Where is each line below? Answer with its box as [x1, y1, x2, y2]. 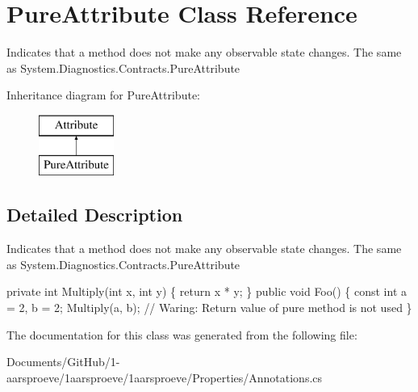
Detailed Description [6, 202, 183, 227]
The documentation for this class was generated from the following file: [6, 326, 357, 343]
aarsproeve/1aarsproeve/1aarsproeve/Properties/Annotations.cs [6, 369, 323, 386]
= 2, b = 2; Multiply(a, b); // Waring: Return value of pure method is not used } [6, 299, 412, 316]
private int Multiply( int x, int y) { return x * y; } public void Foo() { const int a [6, 283, 408, 300]
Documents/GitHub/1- [6, 353, 120, 370]
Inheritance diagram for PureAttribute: [6, 86, 200, 103]
